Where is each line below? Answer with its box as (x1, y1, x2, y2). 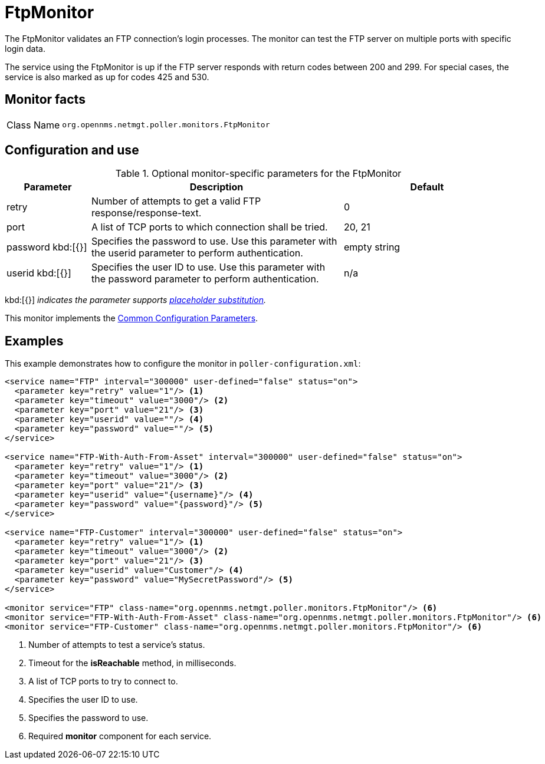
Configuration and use (5, 143, 139, 158)
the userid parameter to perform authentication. (91, 247, 303, 259)
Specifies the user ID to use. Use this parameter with (91, 261, 326, 274)
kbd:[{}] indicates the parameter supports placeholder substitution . (5, 295, 267, 305)
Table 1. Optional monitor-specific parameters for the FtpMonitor (115, 167, 402, 180)
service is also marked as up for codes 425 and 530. (5, 71, 209, 82)
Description (189, 181, 244, 193)
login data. (5, 43, 45, 54)
